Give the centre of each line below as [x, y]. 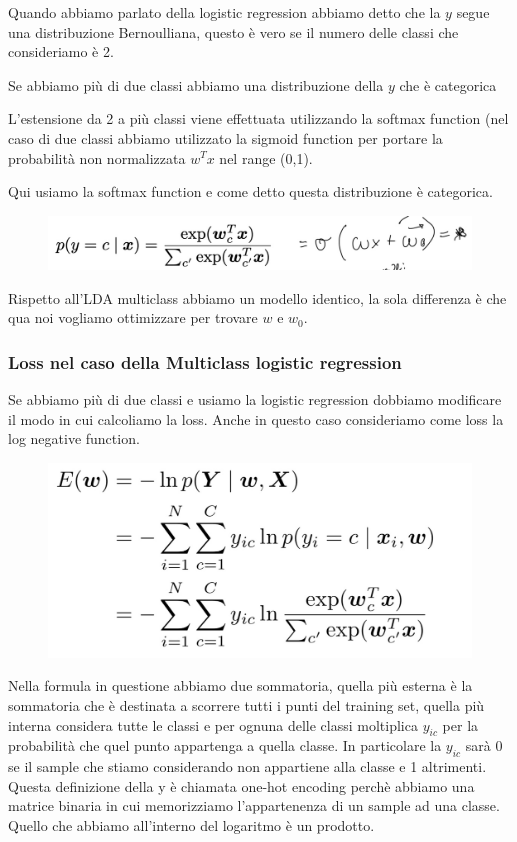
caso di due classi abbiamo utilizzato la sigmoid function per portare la [225, 137]
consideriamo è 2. [61, 51]
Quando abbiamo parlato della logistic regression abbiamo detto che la [224, 12]
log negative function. [74, 438]
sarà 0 [484, 745]
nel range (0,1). [266, 157]
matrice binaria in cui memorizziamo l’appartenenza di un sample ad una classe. [254, 805]
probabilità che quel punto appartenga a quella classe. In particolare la [225, 745]
